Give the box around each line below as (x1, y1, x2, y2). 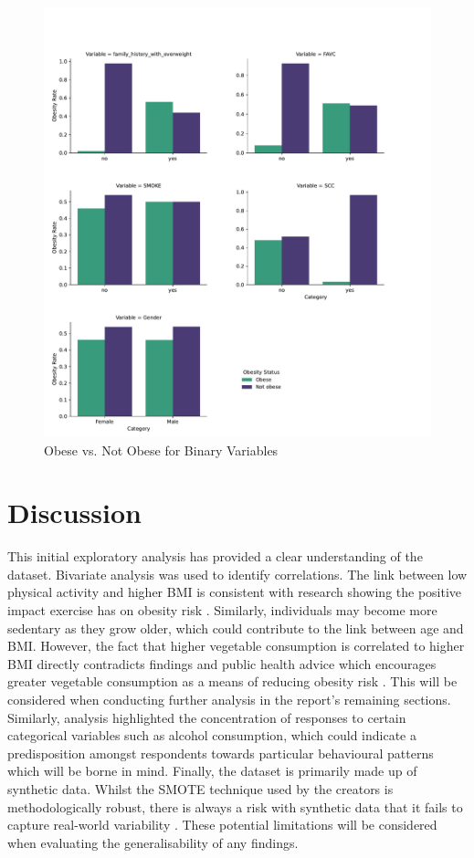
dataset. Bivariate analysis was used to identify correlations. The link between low (7, 564, 468, 583)
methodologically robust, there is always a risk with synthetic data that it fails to (7, 797, 463, 816)
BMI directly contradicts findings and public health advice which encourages (7, 654, 437, 673)
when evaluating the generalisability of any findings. (7, 832, 299, 852)
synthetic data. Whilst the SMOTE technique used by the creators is (7, 779, 394, 798)
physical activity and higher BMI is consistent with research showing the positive (7, 582, 462, 602)
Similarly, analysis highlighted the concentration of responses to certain (7, 707, 406, 727)
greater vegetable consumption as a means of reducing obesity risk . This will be (7, 672, 458, 691)
